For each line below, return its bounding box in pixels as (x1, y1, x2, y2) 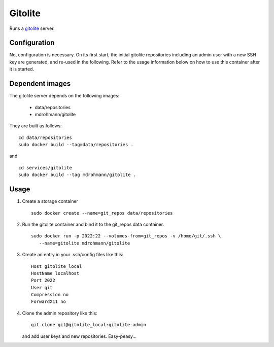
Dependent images (9, 79, 71, 88)
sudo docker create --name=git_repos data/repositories (31, 210, 173, 216)
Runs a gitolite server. (9, 25, 55, 31)
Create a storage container (22, 198, 79, 204)
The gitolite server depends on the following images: (9, 93, 120, 99)
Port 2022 (31, 277, 55, 284)
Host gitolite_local (31, 263, 82, 269)
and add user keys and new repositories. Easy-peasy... (22, 333, 137, 339)
